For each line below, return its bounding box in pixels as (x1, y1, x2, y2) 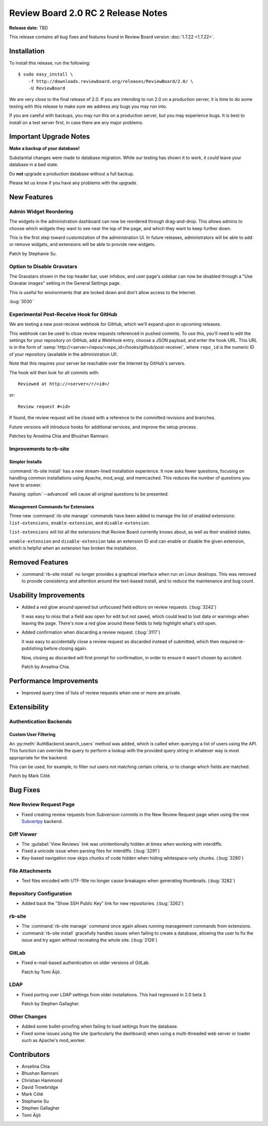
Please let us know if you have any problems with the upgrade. (9, 180, 137, 186)
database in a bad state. (9, 161, 59, 167)
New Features (9, 193, 53, 201)
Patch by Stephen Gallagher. (21, 1001, 80, 1007)
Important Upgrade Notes (9, 132, 90, 141)
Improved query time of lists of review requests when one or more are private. (21, 690, 181, 696)
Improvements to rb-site (9, 445, 69, 452)
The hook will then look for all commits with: (9, 369, 99, 375)
